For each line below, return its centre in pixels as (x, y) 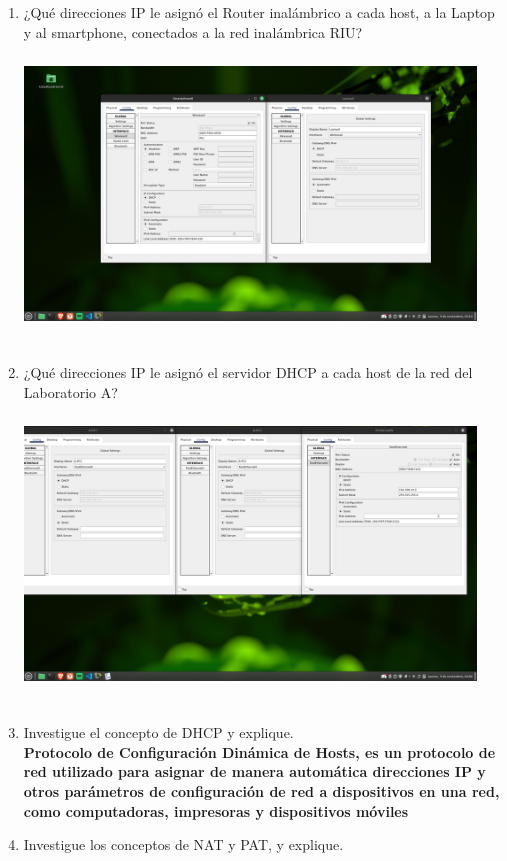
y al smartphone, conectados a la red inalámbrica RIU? (193, 31)
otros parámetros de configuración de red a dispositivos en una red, (261, 791)
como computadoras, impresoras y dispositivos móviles (216, 810)
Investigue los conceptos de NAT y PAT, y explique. (183, 844)
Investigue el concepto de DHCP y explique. (158, 732)
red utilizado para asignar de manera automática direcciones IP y (254, 771)
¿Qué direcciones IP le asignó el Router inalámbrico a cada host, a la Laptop (259, 12)
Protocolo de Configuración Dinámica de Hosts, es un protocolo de (259, 751)
